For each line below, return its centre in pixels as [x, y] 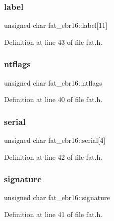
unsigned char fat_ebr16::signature [57, 197]
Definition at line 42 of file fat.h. [53, 157]
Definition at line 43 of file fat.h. [53, 42]
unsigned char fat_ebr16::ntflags [53, 82]
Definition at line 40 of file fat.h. [53, 99]
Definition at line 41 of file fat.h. [53, 214]
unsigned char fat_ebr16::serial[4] [55, 140]
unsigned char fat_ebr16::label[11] [56, 25]
